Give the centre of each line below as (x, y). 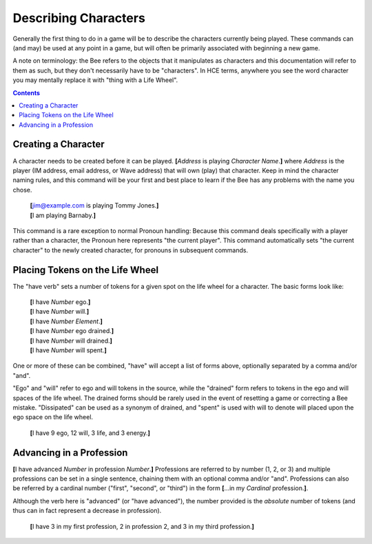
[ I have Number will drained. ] (71, 341)
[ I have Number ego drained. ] (72, 331)
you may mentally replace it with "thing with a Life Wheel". (95, 80)
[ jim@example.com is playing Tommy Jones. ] (94, 205)
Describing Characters (79, 18)
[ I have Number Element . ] (66, 321)
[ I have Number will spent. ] (68, 350)
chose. (22, 190)
